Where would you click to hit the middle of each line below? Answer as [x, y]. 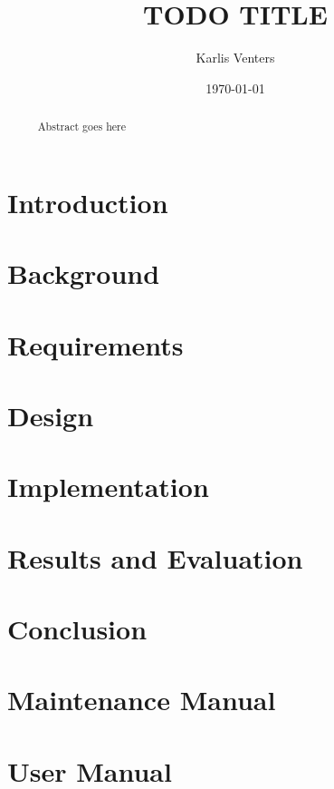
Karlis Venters [235, 58]
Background [84, 273]
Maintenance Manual [142, 700]
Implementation [108, 487]
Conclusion [77, 629]
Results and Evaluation [155, 557]
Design [51, 415]
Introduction [88, 202]
